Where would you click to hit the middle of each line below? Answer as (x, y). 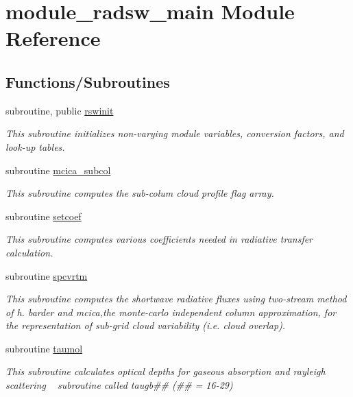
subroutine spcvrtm (47, 275)
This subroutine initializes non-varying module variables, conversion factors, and (175, 133)
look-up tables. (35, 146)
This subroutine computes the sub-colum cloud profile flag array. (140, 193)
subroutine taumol (44, 348)
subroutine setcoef (44, 216)
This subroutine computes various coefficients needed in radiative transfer (159, 239)
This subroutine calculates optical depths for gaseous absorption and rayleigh (166, 371)
